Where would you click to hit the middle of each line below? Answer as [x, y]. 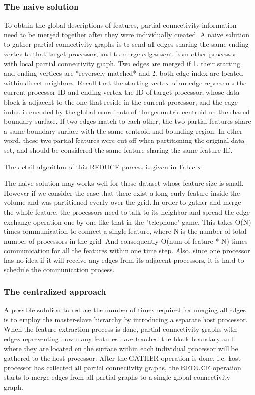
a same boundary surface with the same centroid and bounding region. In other [123, 130]
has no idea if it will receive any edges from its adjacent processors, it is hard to [124, 260]
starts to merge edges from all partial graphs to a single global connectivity [117, 377]
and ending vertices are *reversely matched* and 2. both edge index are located [124, 73]
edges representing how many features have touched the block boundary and [119, 339]
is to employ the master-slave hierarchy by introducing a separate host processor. [126, 319]
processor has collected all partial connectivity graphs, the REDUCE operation [123, 367]
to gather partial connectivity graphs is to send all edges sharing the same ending [126, 44]
